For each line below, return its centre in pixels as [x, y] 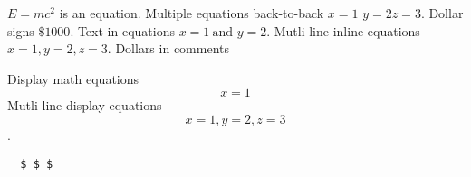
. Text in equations [122, 30]
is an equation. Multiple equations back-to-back [192, 13]
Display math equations [73, 78]
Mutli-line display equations [85, 105]
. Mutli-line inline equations [343, 30]
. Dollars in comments [168, 48]
